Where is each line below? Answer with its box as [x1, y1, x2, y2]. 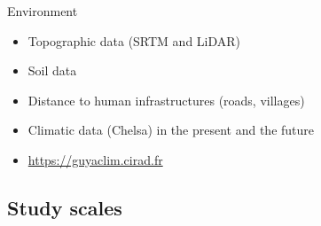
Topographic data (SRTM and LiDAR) [27, 31, 241, 50]
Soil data [27, 61, 77, 80]
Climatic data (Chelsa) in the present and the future [27, 121, 315, 139]
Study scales [7, 193, 122, 221]
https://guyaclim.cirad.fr [27, 150, 163, 168]
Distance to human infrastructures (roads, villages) [27, 90, 305, 109]
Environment [7, 2, 78, 19]
